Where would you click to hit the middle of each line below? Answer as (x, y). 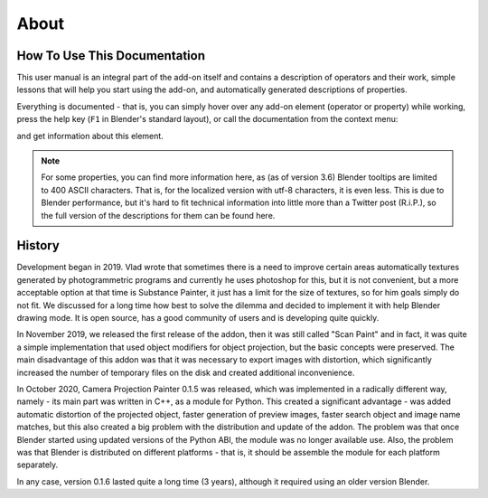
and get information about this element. (90, 136)
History (38, 245)
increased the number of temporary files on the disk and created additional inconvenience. (186, 372)
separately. (38, 465)
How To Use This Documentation (111, 56)
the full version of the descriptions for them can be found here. (158, 215)
